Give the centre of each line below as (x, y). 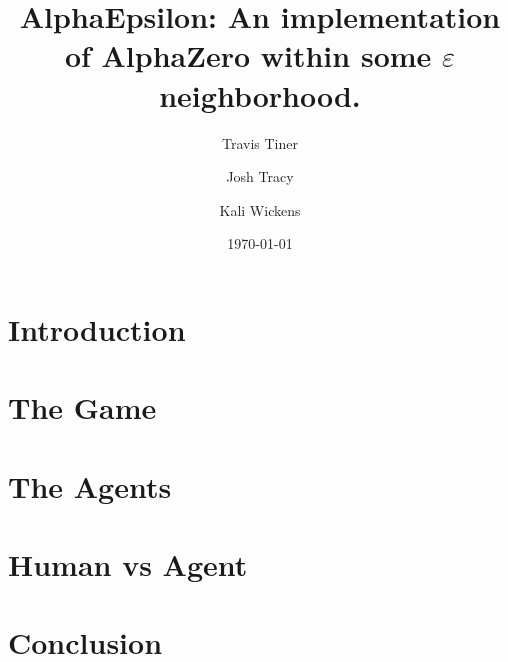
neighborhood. (260, 94)
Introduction (97, 328)
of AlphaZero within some (248, 55)
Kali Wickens (260, 209)
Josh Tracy (260, 176)
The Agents (90, 485)
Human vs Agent (128, 564)
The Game (82, 407)
